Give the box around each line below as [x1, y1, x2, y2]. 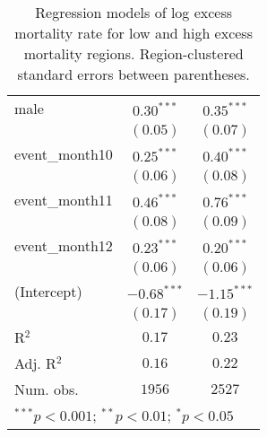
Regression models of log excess [35, 2, 233, 22]
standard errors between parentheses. [17, 64, 250, 84]
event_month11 [14, 189, 113, 210]
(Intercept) [14, 281, 82, 302]
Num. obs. [14, 379, 79, 399]
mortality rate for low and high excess [14, 22, 253, 43]
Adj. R [14, 353, 56, 373]
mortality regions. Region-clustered [23, 43, 244, 64]
